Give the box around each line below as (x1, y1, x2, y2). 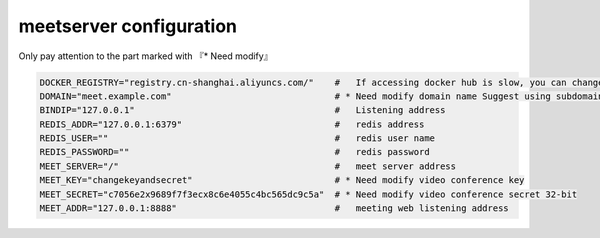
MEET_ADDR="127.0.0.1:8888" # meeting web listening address (39, 203, 509, 214)
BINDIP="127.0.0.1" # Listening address (39, 105, 446, 116)
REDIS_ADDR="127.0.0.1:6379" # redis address (39, 118, 425, 130)
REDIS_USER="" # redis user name (39, 133, 435, 144)
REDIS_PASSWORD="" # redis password (39, 146, 430, 158)
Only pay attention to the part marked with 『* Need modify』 (18, 50, 273, 62)
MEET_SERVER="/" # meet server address (39, 160, 457, 172)
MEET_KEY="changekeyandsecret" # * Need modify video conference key (39, 175, 525, 186)
